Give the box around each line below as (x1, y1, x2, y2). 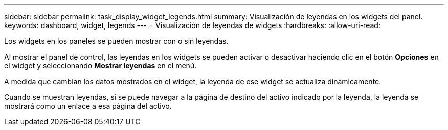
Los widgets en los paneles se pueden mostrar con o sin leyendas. (4, 37, 229, 45)
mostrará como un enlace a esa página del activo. (4, 101, 172, 110)
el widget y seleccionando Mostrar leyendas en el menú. (4, 61, 197, 70)
